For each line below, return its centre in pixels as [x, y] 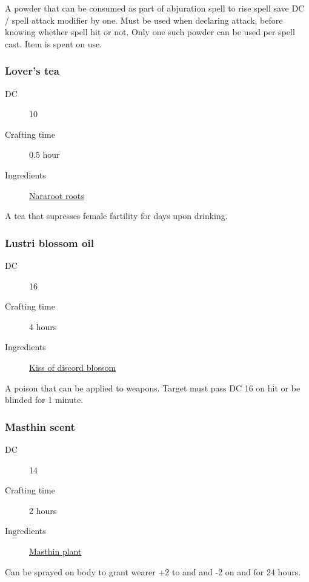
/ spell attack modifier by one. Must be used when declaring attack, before [144, 20]
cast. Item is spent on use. [54, 43]
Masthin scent [40, 426]
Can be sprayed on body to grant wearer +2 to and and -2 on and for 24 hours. [153, 571]
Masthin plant [55, 551]
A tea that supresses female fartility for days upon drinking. [116, 216]
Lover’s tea [32, 71]
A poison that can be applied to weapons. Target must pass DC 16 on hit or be [153, 387]
